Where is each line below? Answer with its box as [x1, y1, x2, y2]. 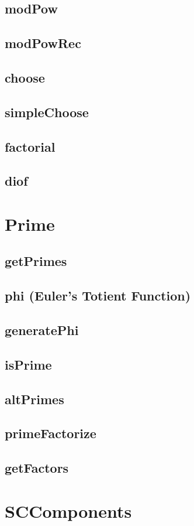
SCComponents [5, 498, 132, 522]
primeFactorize [5, 424, 96, 442]
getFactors [5, 459, 69, 477]
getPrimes [5, 252, 67, 270]
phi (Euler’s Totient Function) [5, 286, 191, 305]
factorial [5, 137, 56, 155]
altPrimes [5, 390, 64, 408]
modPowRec [5, 34, 81, 52]
